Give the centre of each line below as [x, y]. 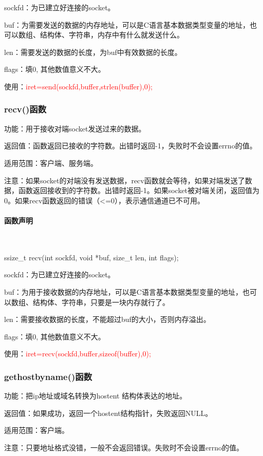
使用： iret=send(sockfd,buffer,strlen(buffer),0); [78, 86]
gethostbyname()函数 [48, 376]
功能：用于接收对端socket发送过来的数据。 [75, 128]
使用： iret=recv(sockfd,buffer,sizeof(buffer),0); [78, 354]
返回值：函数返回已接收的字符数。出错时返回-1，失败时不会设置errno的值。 [130, 146]
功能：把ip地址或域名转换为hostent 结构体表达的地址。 [96, 396]
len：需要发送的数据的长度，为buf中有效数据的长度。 [93, 52]
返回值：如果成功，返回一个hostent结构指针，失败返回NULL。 [108, 413]
